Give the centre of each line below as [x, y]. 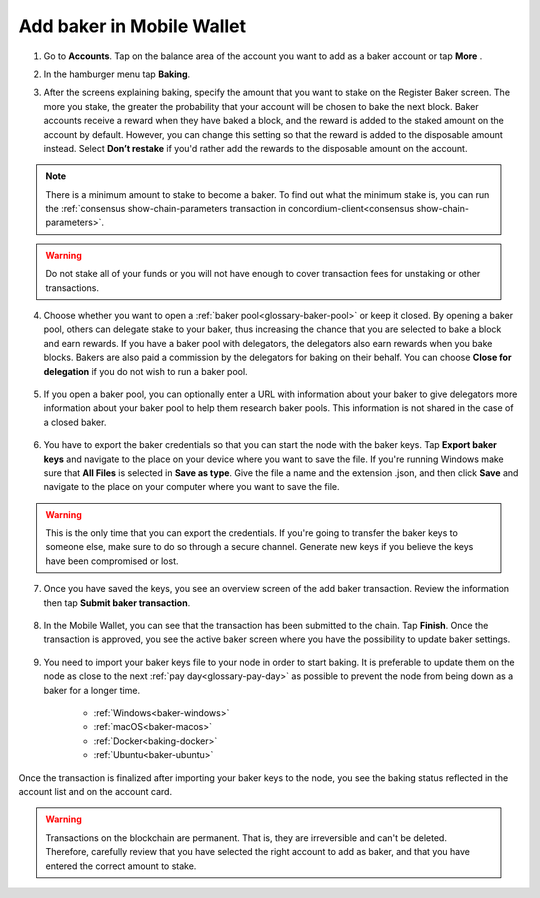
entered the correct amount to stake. [121, 866]
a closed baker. [75, 422]
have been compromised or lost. [112, 561]
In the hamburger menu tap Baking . [117, 74]
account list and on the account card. [95, 791]
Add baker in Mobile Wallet [132, 26]
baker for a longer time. [91, 690]
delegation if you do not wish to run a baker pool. [146, 371]
